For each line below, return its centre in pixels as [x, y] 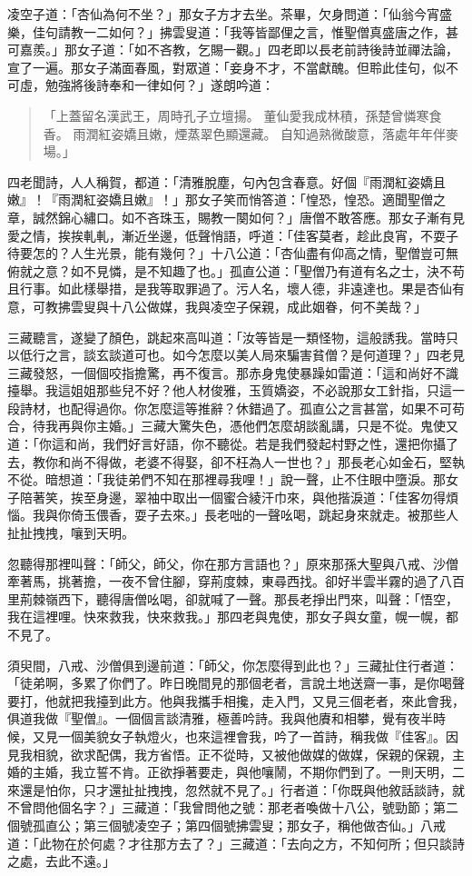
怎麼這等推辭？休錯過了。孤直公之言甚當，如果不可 [299, 408]
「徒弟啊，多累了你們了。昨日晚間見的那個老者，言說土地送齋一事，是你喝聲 [236, 683]
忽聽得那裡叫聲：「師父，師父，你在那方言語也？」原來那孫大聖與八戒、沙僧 [233, 563]
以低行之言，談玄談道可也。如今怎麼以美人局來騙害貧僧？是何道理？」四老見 [236, 355]
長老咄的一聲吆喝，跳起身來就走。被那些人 [331, 515]
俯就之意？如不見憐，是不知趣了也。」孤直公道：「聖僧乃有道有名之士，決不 [230, 270]
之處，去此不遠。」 [61, 861]
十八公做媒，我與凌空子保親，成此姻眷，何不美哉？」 [267, 306]
